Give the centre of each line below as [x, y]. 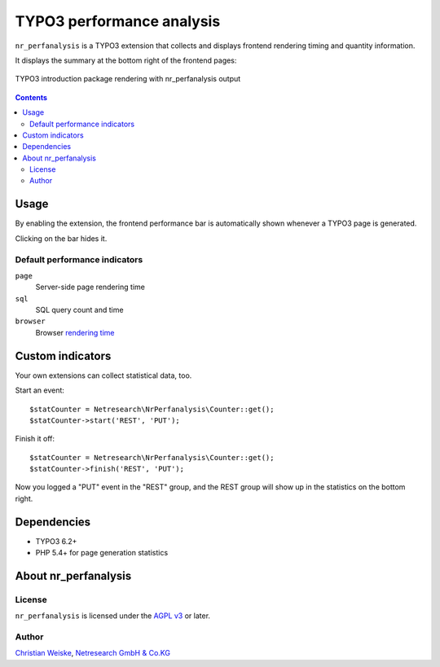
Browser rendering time [75, 332]
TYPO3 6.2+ [56, 541]
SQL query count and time [79, 310]
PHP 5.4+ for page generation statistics [102, 553]
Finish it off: [35, 439]
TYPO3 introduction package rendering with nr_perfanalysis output [128, 79]
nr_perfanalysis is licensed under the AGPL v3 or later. [113, 616]
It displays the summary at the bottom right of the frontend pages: [126, 60]
